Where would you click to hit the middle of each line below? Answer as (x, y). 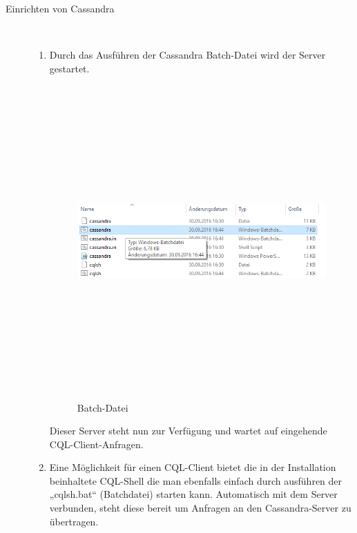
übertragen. (74, 521)
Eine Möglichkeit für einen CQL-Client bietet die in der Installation (193, 467)
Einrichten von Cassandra (60, 8)
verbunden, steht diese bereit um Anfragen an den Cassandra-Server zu (200, 508)
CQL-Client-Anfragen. (96, 444)
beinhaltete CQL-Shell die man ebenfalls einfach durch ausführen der (196, 480)
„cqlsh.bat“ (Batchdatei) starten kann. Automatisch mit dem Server (193, 494)
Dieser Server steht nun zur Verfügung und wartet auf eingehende (188, 431)
